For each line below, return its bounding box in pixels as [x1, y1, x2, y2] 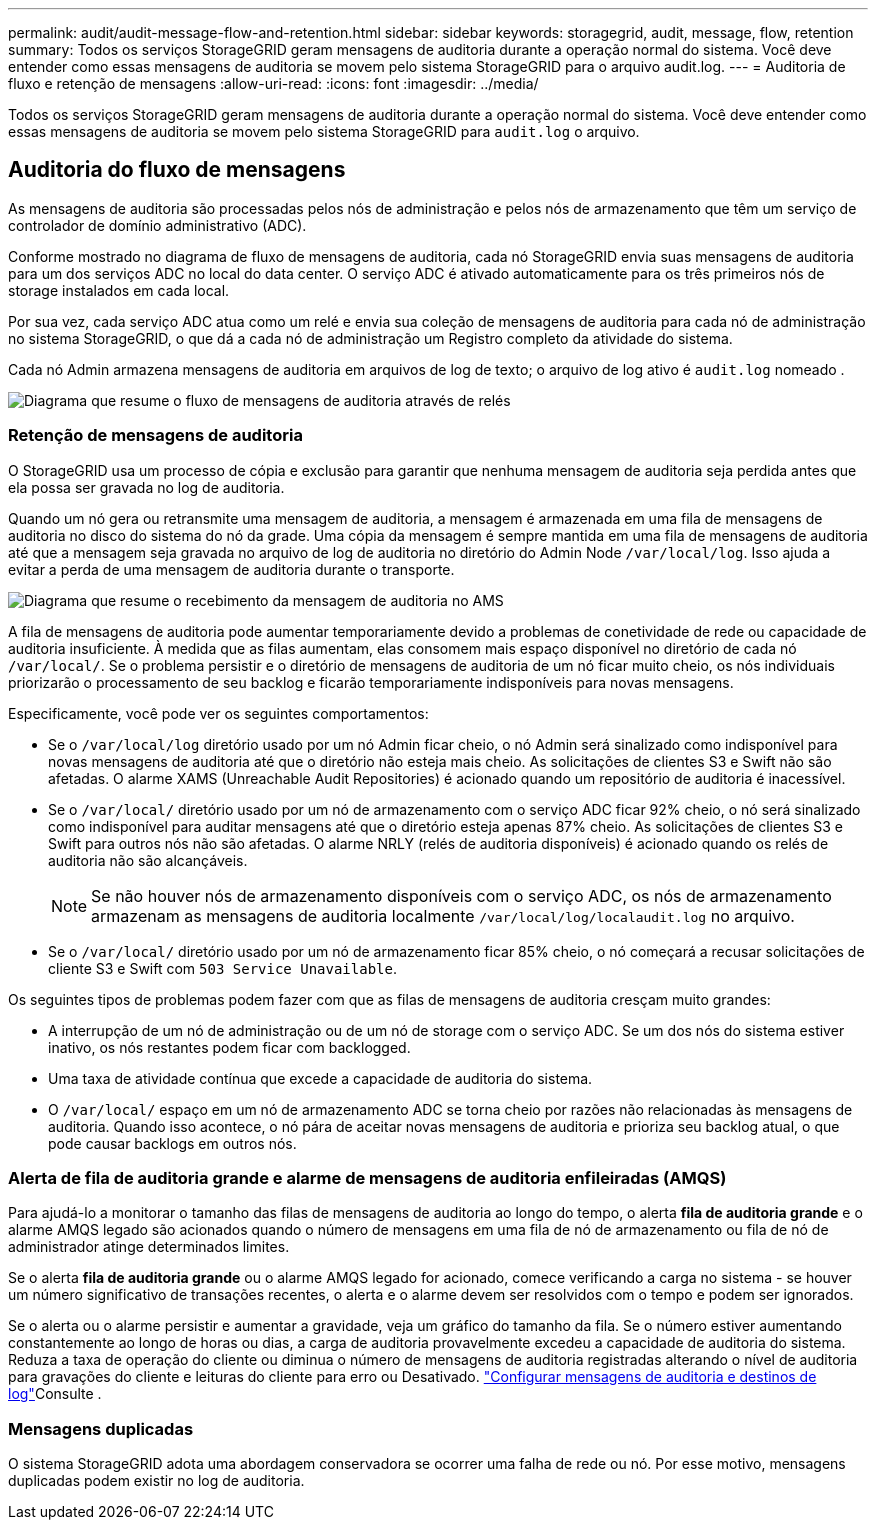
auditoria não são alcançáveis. [48, 851, 248, 869]
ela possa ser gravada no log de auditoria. [8, 478, 285, 496]
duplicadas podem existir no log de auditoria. [8, 1472, 305, 1490]
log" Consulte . [8, 1385, 102, 1403]
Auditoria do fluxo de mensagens [8, 157, 346, 183]
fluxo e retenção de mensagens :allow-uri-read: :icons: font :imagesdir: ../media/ [8, 75, 539, 92]
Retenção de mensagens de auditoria [8, 425, 303, 446]
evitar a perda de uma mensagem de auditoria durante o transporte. [8, 560, 455, 578]
